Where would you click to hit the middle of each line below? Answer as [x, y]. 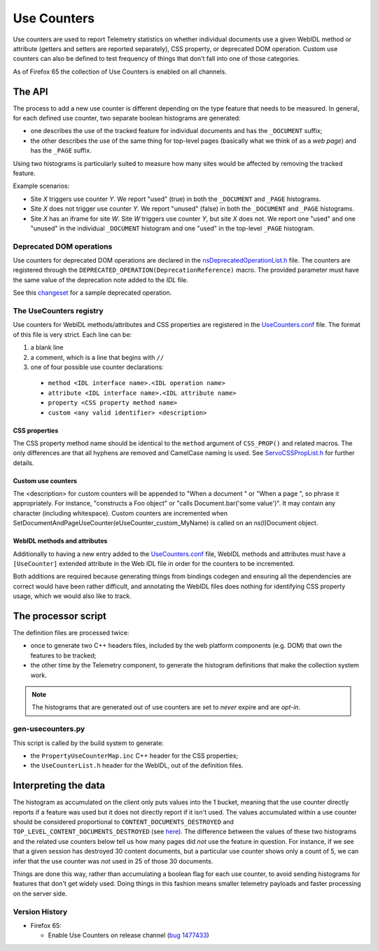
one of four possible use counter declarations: [97, 367]
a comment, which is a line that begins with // [97, 357]
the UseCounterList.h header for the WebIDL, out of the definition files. [137, 765]
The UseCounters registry [58, 311]
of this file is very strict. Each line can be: [72, 334]
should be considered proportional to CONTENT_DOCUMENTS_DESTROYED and [124, 822]
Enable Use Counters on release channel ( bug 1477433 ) [128, 936]
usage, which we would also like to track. [72, 596]
